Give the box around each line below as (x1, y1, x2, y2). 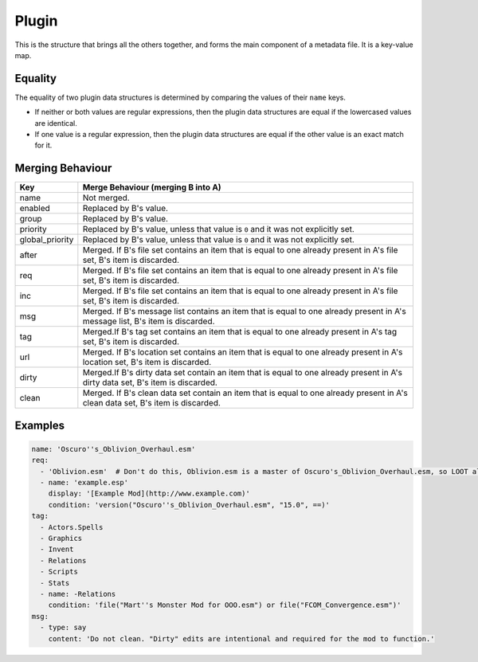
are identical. (34, 118, 77, 127)
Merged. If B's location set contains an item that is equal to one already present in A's (82, 347, 403, 358)
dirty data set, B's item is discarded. (82, 377, 218, 388)
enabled (19, 203, 51, 214)
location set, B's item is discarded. (82, 357, 212, 368)
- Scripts (40, 567, 79, 577)
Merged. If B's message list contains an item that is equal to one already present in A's (82, 306, 406, 317)
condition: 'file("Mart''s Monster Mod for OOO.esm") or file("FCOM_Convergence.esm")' (48, 601, 402, 609)
